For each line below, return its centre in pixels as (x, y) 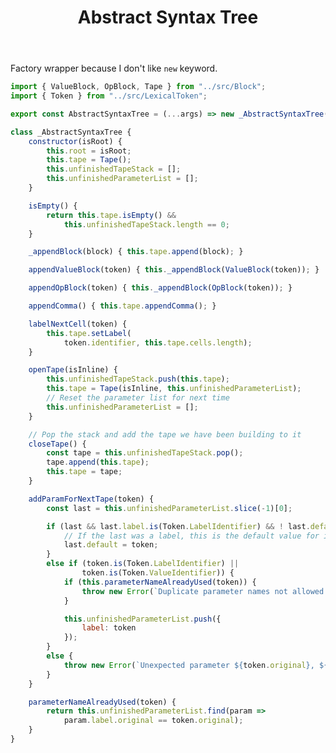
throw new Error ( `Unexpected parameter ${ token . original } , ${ (196, 665)
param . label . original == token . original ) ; (153, 721)
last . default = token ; (111, 545)
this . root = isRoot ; (89, 151)
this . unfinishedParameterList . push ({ (142, 619)
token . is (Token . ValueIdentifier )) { (158, 573)
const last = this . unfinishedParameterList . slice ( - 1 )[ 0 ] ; (169, 508)
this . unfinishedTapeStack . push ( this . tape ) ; (138, 379)
